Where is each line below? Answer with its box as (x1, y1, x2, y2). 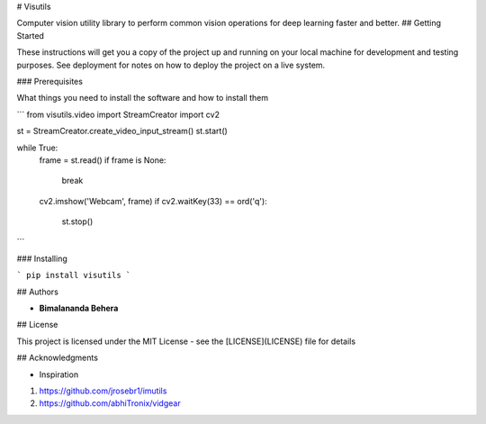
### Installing (16, 253, 67, 264)
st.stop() (61, 216, 94, 227)
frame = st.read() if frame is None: (39, 154, 166, 166)
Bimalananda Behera (39, 302, 119, 314)
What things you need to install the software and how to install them (16, 93, 269, 104)
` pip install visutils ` (16, 270, 131, 281)
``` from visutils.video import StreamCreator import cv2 (16, 109, 220, 120)
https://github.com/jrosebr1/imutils (39, 385, 167, 396)
